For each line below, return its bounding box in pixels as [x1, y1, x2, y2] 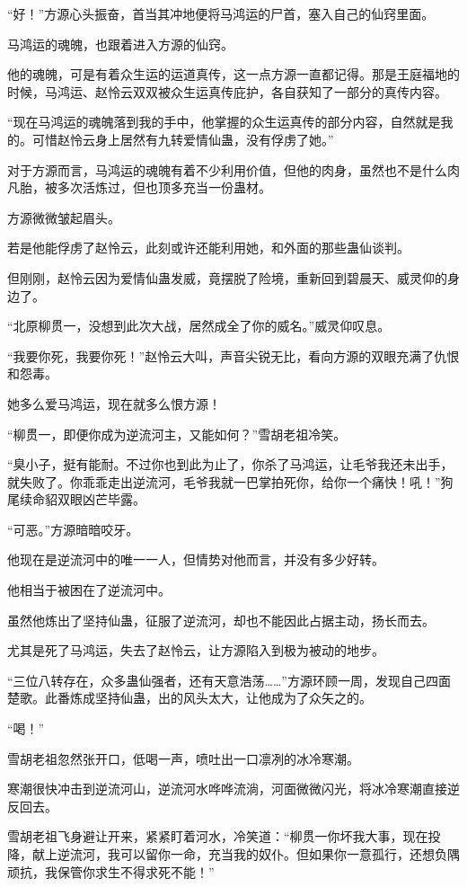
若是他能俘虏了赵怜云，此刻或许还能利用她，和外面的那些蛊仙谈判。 [7, 238, 410, 257]
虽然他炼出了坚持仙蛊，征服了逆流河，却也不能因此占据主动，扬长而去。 [7, 610, 435, 629]
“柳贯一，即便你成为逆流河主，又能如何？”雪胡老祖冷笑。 [7, 424, 347, 443]
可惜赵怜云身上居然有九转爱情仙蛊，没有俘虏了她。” [31, 129, 334, 148]
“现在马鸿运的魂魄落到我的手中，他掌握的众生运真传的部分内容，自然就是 [7, 112, 441, 131]
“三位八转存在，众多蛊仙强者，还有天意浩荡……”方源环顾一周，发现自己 [7, 670, 426, 689]
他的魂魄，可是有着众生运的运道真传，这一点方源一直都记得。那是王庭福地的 [7, 65, 460, 84]
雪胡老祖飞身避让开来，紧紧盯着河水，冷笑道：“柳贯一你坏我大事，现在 [7, 827, 428, 846]
